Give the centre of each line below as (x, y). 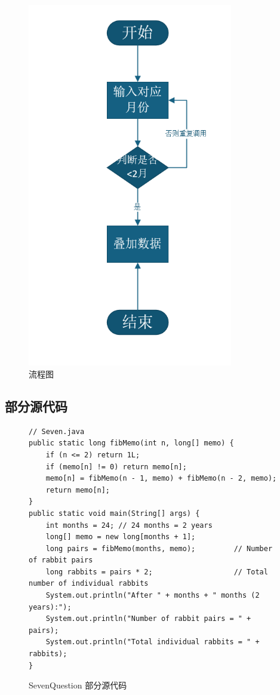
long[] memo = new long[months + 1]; (121, 537)
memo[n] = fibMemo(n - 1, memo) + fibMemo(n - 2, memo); (161, 479)
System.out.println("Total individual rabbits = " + (153, 642)
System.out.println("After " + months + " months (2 (153, 596)
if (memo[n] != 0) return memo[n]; (116, 467)
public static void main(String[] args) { (114, 513)
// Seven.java (57, 431)
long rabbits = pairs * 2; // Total (157, 572)
